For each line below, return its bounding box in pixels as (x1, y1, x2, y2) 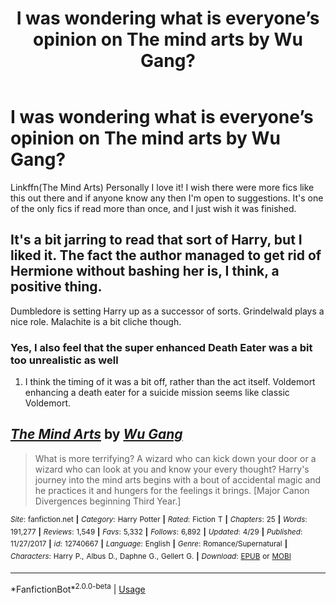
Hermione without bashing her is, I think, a (10, 263, 280, 280)
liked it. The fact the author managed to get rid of (10, 247, 322, 264)
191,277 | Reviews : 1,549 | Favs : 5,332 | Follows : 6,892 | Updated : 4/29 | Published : (10, 527, 303, 537)
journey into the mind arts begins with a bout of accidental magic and (34, 473, 322, 486)
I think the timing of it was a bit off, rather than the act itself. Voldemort (24, 376, 316, 388)
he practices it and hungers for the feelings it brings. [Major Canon (34, 484, 310, 496)
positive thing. (10, 278, 103, 296)
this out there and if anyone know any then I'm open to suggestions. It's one (10, 192, 324, 204)
